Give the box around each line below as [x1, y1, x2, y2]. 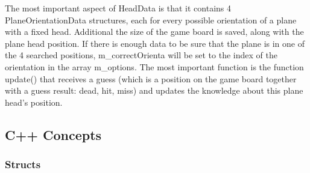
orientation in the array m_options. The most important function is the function [5, 60, 304, 73]
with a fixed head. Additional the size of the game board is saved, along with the [5, 25, 304, 38]
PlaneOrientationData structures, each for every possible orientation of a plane [5, 13, 297, 26]
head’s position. [5, 96, 63, 108]
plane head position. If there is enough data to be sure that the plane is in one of [5, 37, 305, 49]
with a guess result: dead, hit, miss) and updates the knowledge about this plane [5, 84, 303, 97]
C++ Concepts [5, 125, 102, 144]
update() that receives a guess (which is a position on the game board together [5, 72, 297, 85]
